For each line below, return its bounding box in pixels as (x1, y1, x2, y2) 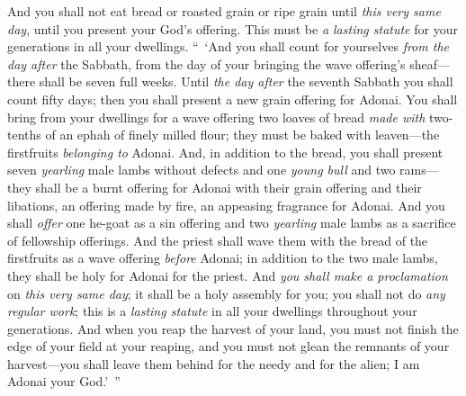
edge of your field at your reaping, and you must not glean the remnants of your (7, 337, 450, 355)
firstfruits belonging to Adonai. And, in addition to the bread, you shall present (7, 142, 444, 161)
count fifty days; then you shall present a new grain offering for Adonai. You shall (7, 89, 458, 108)
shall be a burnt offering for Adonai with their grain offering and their (35, 177, 422, 196)
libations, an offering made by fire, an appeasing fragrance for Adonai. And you (7, 195, 445, 214)
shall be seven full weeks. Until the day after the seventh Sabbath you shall (39, 72, 453, 91)
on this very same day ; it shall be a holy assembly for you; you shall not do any (7, 283, 445, 302)
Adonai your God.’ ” (7, 372, 121, 391)
